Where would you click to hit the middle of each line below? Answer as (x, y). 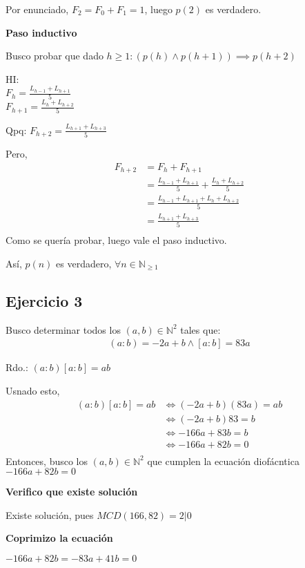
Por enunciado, (37, 9)
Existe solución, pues (50, 514)
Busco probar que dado (55, 56)
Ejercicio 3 (44, 300)
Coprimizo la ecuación (59, 538)
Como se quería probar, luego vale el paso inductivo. (116, 240)
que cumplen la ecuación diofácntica (223, 461)
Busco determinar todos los (63, 329)
